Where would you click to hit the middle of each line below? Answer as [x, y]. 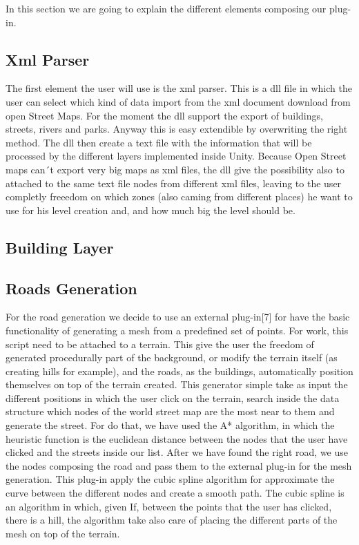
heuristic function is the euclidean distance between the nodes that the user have [177, 438]
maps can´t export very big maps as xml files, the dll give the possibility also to [175, 169]
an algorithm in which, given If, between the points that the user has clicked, [169, 506]
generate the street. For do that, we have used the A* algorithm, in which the [170, 425]
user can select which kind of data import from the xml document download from [178, 101]
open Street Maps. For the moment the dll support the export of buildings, [164, 115]
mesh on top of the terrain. [63, 533]
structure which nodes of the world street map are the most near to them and [170, 411]
